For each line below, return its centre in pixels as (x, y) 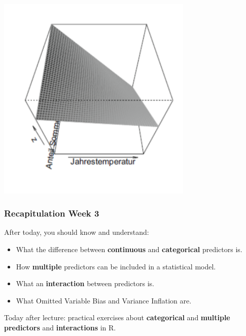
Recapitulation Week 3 (52, 213)
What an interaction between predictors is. (85, 283)
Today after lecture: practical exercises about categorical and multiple (117, 317)
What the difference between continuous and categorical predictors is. (129, 249)
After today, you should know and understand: (77, 232)
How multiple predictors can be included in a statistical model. (116, 266)
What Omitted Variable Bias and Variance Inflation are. (104, 300)
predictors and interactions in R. (60, 327)
